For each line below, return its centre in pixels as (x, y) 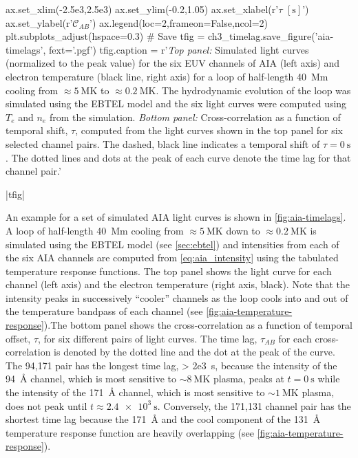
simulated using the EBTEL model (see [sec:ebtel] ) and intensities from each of (172, 244)
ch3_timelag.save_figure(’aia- (271, 36)
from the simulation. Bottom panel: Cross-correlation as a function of (195, 117)
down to (243, 230)
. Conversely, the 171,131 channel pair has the (254, 405)
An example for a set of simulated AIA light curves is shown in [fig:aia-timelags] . (176, 217)
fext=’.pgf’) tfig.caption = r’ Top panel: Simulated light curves (179, 49)
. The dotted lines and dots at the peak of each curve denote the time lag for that (178, 157)
